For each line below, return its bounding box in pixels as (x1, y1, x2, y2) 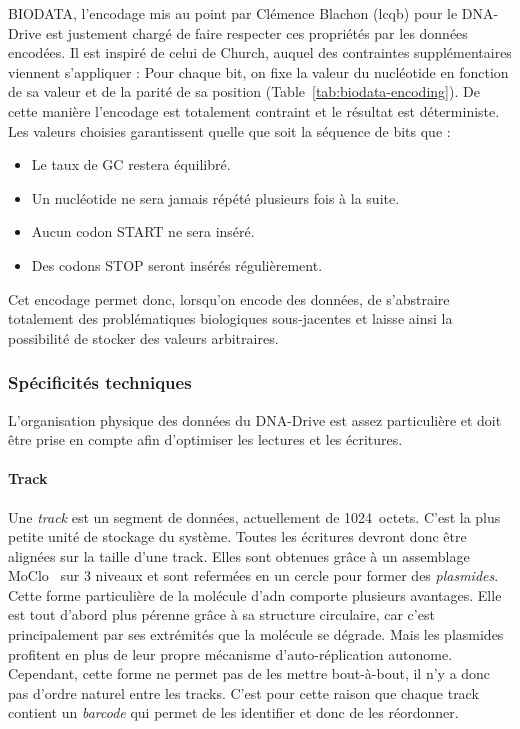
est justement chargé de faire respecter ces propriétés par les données (45, 22, 468, 43)
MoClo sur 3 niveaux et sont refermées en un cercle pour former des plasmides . (8, 565, 499, 586)
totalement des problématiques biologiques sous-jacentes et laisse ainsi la (8, 308, 453, 329)
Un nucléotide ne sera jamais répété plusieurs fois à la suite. (31, 187, 400, 208)
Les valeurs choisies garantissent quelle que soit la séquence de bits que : (8, 120, 451, 141)
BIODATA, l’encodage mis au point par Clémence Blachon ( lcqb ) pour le (8, 3, 458, 23)
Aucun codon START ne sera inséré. (31, 221, 255, 242)
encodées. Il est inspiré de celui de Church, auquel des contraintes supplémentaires (8, 42, 512, 63)
